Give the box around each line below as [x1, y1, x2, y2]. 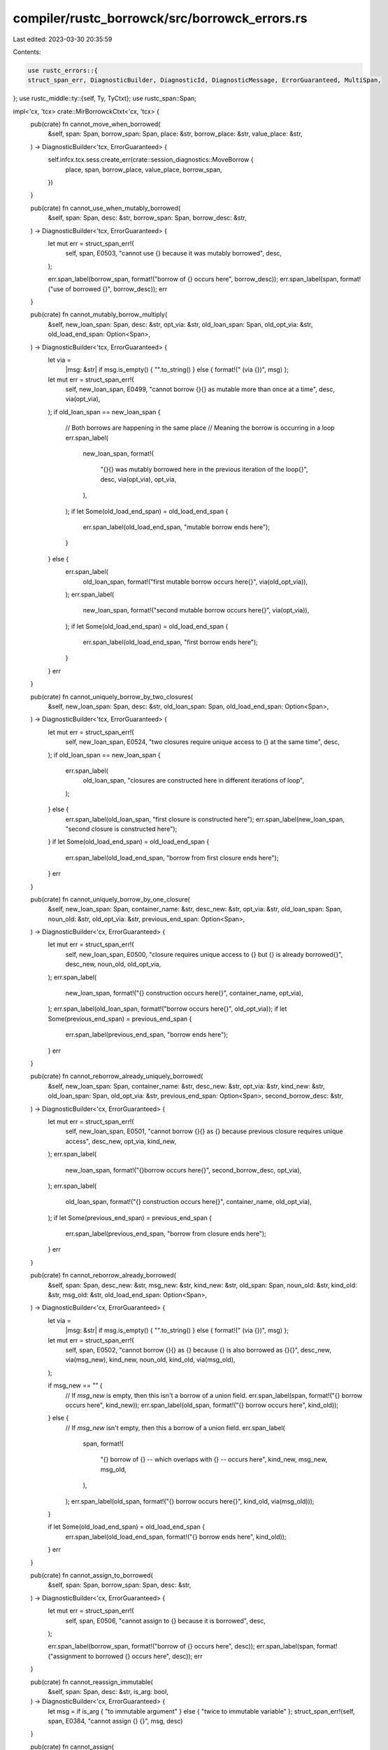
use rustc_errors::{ [27, 66, 98, 74]
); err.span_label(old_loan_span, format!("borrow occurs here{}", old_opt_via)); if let [48, 1004, 287, 1013]
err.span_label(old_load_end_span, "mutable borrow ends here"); [82, 522, 271, 531]
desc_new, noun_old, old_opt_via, [65, 960, 161, 969]
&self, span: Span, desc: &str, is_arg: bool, [48, 1687, 169, 1695]
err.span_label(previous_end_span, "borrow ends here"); [65, 1030, 229, 1039]
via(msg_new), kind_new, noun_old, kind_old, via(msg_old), [65, 1355, 236, 1364]
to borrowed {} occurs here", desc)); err [87, 1652, 203, 1660]
